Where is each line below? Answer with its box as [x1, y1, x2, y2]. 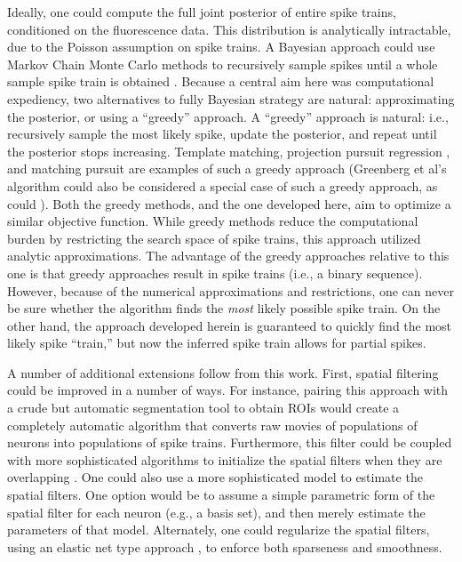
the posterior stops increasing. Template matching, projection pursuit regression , [7, 141, 450, 160]
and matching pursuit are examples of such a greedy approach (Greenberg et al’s [7, 159, 447, 178]
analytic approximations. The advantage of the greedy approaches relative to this [7, 246, 450, 265]
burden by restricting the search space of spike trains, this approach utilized [7, 229, 421, 247]
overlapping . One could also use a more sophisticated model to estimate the [7, 468, 423, 486]
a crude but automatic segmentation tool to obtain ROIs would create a [7, 398, 400, 417]
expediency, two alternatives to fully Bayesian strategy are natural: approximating [7, 89, 455, 108]
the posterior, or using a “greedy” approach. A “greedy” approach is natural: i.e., [7, 107, 449, 125]
